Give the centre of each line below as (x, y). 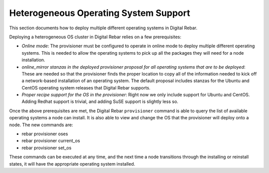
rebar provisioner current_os (51, 141)
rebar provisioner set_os (47, 148)
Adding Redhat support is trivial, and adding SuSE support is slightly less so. (100, 101)
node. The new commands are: (41, 125)
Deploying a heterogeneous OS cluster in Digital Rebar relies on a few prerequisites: (95, 37)
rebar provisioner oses (45, 134)
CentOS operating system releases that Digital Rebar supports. (86, 87)
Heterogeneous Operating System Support (100, 13)
